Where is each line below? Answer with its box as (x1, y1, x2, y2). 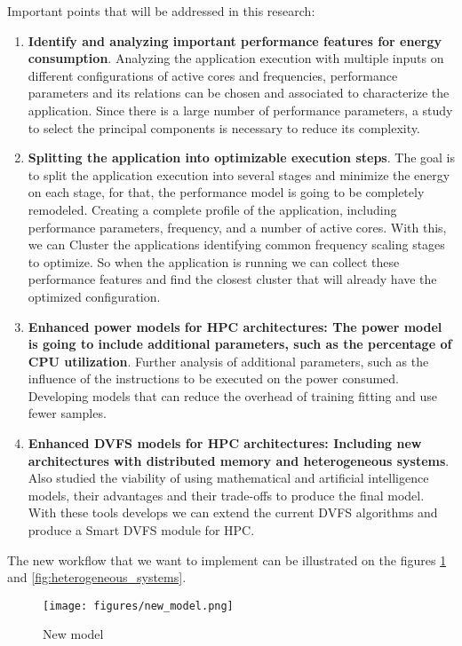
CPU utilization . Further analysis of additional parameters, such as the (28, 351, 429, 370)
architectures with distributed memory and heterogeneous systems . (28, 451, 450, 469)
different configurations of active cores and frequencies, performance (28, 66, 398, 84)
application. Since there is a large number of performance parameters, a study (28, 100, 453, 119)
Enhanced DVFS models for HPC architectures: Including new (28, 434, 422, 453)
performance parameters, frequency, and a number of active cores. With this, (28, 217, 447, 236)
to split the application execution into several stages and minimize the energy (28, 165, 450, 184)
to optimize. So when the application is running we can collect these (28, 252, 400, 271)
